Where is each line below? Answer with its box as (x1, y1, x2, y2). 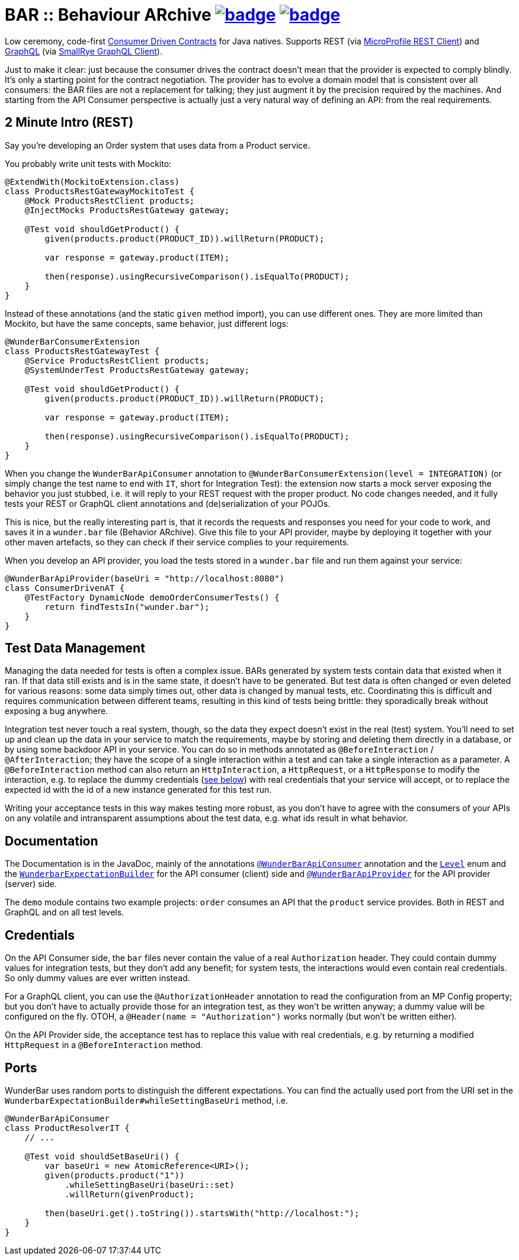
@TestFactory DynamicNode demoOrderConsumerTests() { (24, 592, 280, 602)
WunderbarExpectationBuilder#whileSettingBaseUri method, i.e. (5, 1095, 288, 1105)
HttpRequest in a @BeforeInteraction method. (5, 1040, 203, 1050)
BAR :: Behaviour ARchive (5, 5, 212, 25)
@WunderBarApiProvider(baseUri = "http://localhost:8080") (5, 573, 285, 583)
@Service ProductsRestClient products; (24, 355, 210, 365)
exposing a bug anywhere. (5, 706, 108, 716)
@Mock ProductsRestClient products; (24, 195, 195, 205)
